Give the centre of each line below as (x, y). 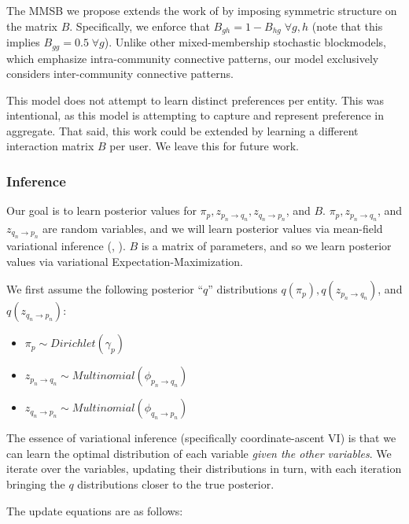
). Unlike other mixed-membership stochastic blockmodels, (245, 42)
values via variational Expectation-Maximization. (125, 261)
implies (23, 42)
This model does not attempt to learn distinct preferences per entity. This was (195, 100)
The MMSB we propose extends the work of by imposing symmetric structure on (202, 10)
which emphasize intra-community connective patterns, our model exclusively (193, 58)
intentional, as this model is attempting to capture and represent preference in (195, 115)
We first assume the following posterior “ (105, 289)
